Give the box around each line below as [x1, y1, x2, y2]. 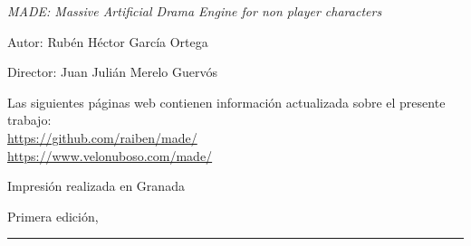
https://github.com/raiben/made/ [7, 128, 197, 147]
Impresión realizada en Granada [7, 176, 185, 195]
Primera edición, [7, 206, 99, 225]
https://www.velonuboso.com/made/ [7, 146, 213, 165]
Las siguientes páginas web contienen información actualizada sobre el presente [7, 92, 446, 111]
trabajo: [7, 110, 52, 129]
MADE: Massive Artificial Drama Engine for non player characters [7, 2, 382, 20]
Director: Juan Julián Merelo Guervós [7, 62, 217, 81]
